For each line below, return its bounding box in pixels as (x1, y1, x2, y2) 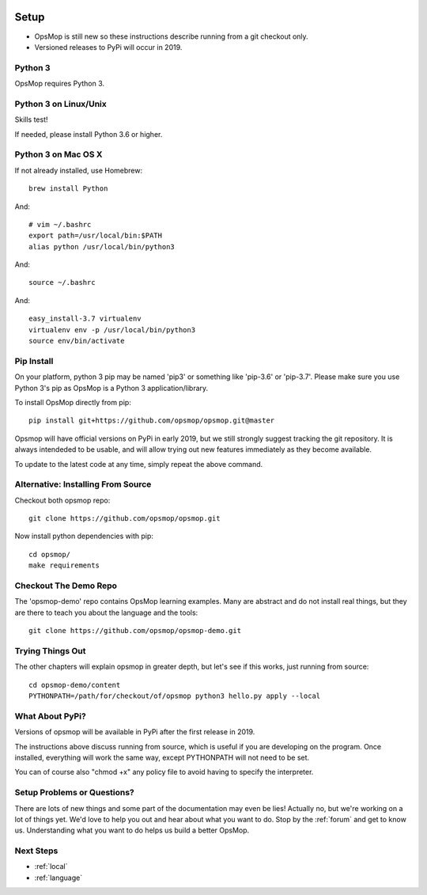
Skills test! (14, 115, 48, 124)
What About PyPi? (14, 711, 86, 722)
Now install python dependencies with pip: (14, 531, 154, 541)
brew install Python (28, 184, 108, 193)
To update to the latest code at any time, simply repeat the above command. (14, 459, 263, 468)
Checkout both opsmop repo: (14, 495, 111, 505)
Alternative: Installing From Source (14, 479, 152, 490)
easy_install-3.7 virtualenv (28, 314, 142, 324)
